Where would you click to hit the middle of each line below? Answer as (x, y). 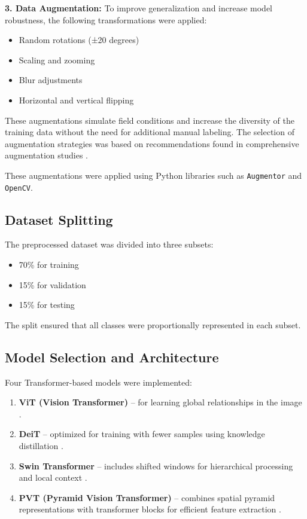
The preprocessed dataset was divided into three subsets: (109, 244)
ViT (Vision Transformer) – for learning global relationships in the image (160, 402)
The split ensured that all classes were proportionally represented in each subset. (153, 324)
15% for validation (52, 284)
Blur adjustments (51, 80)
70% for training (49, 265)
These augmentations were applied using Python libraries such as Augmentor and (153, 175)
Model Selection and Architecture (112, 357)
